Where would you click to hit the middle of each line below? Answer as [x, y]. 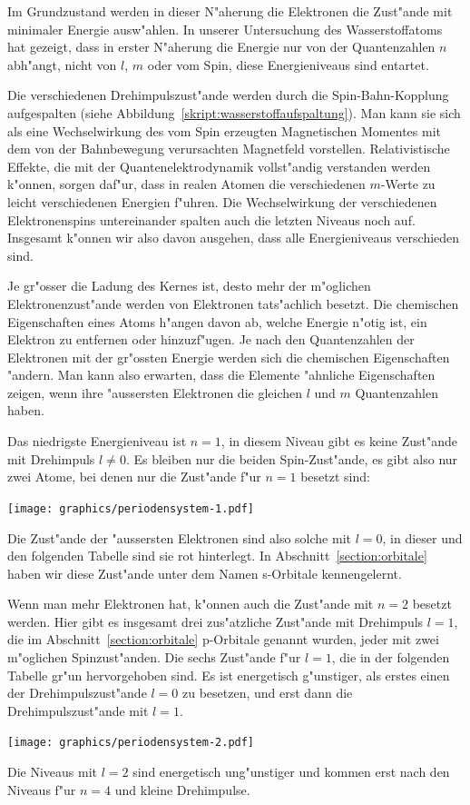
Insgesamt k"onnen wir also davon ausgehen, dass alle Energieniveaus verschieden [234, 238]
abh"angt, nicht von [62, 64]
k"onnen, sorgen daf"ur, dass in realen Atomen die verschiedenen [186, 184]
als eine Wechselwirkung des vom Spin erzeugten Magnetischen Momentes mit [224, 130]
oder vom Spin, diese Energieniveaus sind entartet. [288, 64]
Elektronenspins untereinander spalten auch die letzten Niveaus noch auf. [211, 219]
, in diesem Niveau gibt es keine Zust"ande [339, 441]
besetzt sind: [335, 477]
